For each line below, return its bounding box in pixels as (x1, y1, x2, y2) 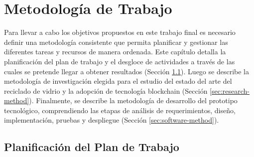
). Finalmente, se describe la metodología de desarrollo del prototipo (29, 95, 238, 106)
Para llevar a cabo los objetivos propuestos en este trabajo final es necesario (4, 27, 236, 37)
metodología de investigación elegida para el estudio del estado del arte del (4, 76, 232, 86)
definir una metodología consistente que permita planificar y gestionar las (4, 36, 228, 47)
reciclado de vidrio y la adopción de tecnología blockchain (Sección (4, 85, 208, 96)
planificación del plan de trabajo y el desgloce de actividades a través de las (4, 56, 235, 66)
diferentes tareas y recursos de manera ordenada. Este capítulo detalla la (4, 46, 226, 57)
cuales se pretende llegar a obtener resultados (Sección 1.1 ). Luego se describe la (4, 66, 249, 76)
